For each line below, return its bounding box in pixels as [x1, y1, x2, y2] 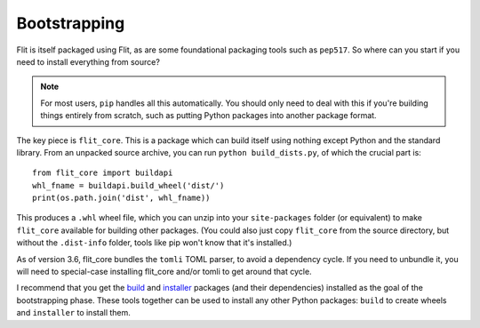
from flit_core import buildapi [32, 168, 173, 178]
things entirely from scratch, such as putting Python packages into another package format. [40, 110, 377, 121]
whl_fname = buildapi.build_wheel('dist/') [32, 180, 225, 190]
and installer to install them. [16, 308, 131, 318]
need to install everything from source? [16, 56, 160, 67]
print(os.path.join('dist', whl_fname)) [32, 193, 211, 204]
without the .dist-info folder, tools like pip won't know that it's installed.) [16, 237, 292, 248]
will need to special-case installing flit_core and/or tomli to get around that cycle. [16, 267, 312, 277]
